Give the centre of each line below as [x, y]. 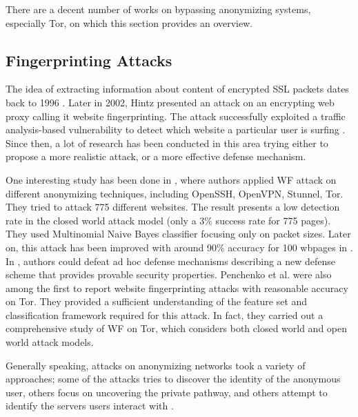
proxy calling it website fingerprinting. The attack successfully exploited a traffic [176, 116]
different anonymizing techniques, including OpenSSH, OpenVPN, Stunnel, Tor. [175, 193]
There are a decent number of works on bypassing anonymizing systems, [158, 9]
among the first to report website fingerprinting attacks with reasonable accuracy [177, 288]
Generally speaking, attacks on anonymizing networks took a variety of [156, 365]
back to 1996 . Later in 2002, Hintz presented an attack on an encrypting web [170, 102]
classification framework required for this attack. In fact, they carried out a [165, 314]
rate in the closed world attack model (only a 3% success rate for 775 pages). [168, 220]
